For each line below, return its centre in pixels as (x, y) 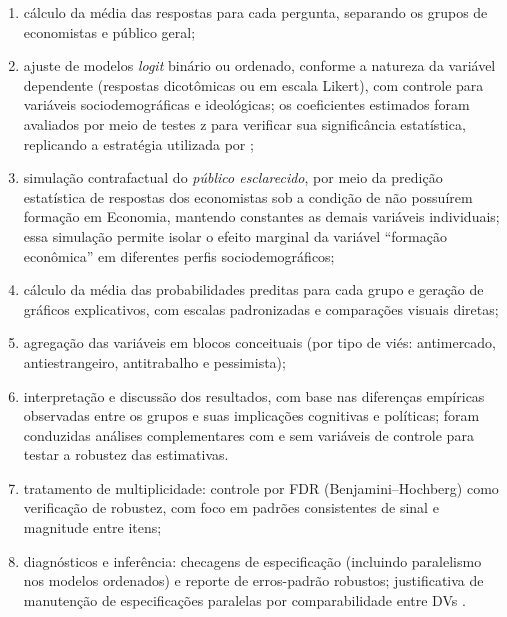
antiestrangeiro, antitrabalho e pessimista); (154, 361)
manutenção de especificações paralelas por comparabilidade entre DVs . (244, 599)
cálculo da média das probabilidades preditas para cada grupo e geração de (253, 289)
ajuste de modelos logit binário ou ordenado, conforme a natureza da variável (259, 65)
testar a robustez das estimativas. (126, 454)
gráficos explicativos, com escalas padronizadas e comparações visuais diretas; (261, 308)
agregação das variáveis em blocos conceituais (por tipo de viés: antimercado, (260, 342)
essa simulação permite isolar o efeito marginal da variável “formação (235, 235)
